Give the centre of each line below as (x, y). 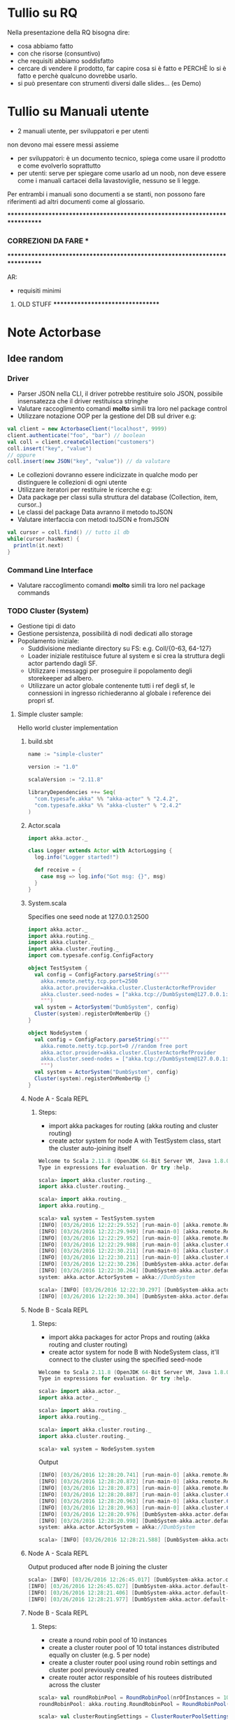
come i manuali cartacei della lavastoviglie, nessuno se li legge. (109, 180)
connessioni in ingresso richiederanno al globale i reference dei (119, 693)
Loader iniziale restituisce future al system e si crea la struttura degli (126, 656)
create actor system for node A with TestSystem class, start (135, 1141)
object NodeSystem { (58, 1033)
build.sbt (41, 741)
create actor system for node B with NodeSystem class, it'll (134, 1352)
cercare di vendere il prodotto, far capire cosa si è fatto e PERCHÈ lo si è (122, 68)
